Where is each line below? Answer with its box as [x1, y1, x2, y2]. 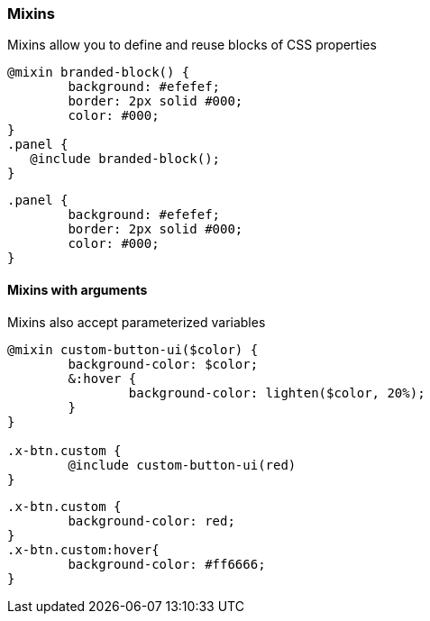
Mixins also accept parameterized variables [7, 314, 266, 330]
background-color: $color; [68, 356, 259, 371]
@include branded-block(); [30, 151, 221, 167]
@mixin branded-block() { [7, 65, 190, 80]
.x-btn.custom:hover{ [7, 542, 160, 557]
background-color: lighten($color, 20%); [128, 385, 425, 400]
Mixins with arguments [7, 281, 148, 297]
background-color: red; [68, 513, 235, 528]
